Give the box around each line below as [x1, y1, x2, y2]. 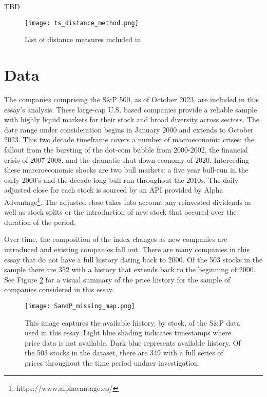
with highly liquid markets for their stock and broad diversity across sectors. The [4, 114, 260, 125]
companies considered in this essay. [4, 284, 114, 295]
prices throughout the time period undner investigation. [25, 357, 200, 368]
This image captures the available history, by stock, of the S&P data [25, 317, 240, 328]
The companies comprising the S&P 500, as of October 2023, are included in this [4, 93, 259, 104]
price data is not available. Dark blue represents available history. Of [25, 337, 241, 348]
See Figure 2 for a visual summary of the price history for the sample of [4, 274, 231, 285]
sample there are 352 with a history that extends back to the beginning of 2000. [4, 264, 256, 275]
